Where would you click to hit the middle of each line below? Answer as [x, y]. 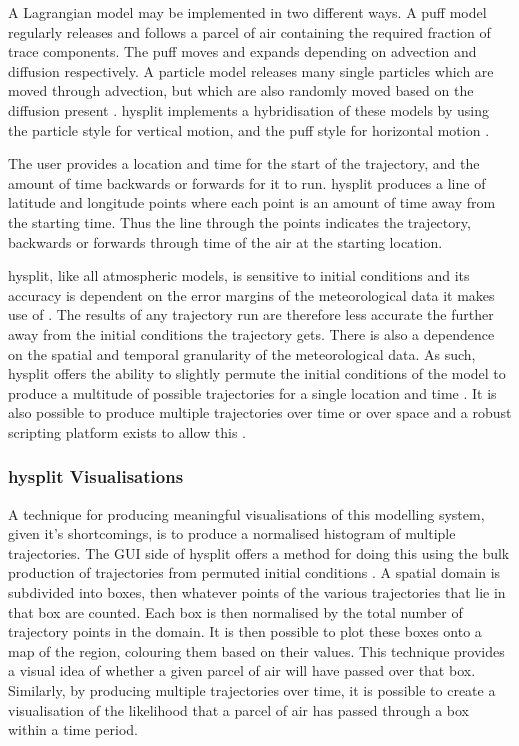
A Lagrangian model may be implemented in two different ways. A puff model [247, 12]
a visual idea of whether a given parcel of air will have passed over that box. [242, 670]
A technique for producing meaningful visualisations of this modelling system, [246, 513]
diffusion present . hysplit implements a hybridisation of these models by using [249, 109]
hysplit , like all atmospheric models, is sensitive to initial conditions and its [239, 275]
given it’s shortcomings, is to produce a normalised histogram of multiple [232, 533]
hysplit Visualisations [96, 476]
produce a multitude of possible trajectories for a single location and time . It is [252, 392]
